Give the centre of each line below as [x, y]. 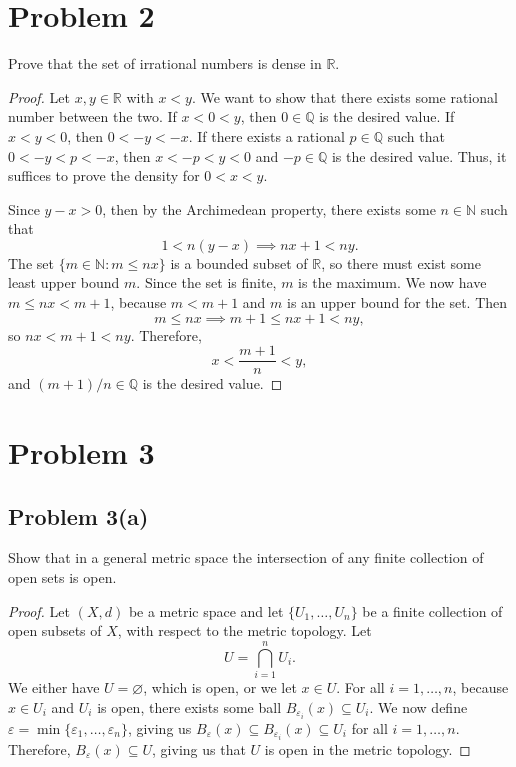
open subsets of [55, 630]
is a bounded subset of [239, 262]
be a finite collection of [432, 610]
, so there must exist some [401, 262]
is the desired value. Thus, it [419, 155]
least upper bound [64, 282]
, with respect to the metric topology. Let [244, 630]
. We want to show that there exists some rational [344, 96]
